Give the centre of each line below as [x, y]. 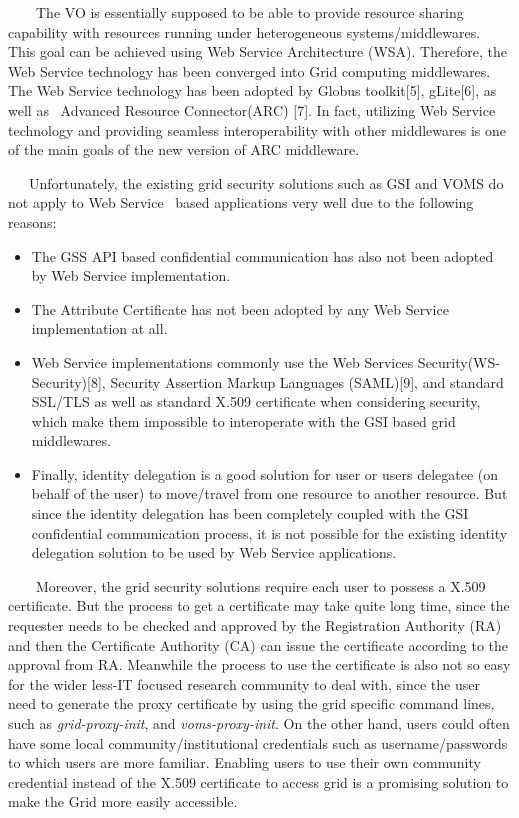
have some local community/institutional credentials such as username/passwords [258, 742]
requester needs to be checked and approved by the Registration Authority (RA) [255, 625]
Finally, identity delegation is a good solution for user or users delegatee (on [265, 473]
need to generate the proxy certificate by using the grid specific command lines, [251, 703]
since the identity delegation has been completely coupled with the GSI [250, 513]
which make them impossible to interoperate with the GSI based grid [243, 420]
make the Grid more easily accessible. [123, 801]
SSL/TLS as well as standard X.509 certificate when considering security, [256, 401]
